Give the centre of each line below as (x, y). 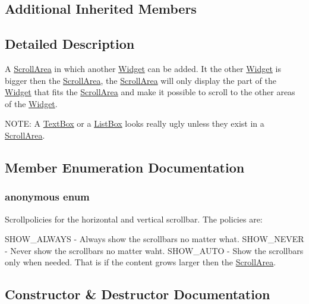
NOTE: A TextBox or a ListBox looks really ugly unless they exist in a (135, 123)
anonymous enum (47, 197)
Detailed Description (70, 44)
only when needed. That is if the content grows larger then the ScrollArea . (141, 262)
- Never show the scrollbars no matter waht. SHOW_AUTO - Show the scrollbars (154, 250)
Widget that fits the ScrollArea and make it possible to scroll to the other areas (150, 92)
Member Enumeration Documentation (125, 167)
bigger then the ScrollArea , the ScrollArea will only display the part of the (141, 80)
